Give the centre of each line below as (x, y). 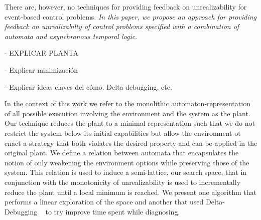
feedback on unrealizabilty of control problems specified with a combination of (122, 26)
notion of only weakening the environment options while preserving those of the (127, 162)
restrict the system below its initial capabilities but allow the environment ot (123, 133)
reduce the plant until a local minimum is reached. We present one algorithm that (130, 192)
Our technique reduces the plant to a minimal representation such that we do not (130, 123)
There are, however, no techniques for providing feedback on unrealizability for (126, 7)
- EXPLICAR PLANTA (41, 53)
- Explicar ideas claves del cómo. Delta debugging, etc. (88, 86)
